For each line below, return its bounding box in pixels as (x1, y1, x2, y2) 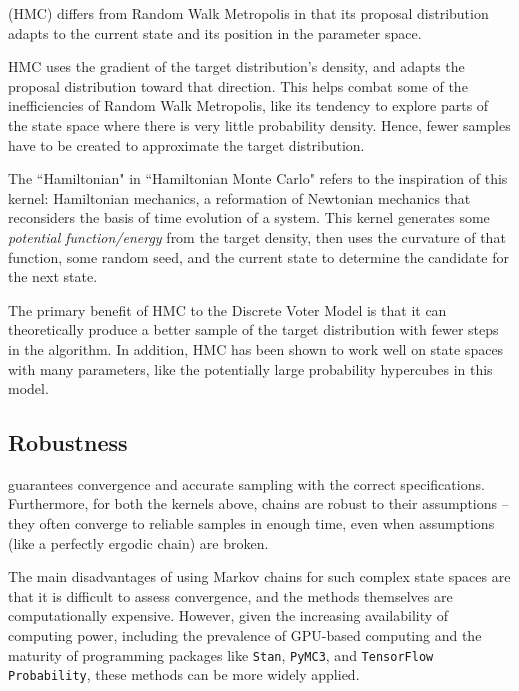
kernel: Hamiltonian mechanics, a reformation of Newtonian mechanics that (8, 187, 471, 208)
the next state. (8, 266, 98, 287)
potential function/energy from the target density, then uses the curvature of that (8, 226, 506, 247)
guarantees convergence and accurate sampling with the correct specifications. (8, 473, 485, 494)
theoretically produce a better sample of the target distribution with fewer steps (8, 319, 499, 340)
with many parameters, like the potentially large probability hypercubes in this (8, 358, 493, 379)
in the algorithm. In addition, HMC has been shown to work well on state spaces (8, 338, 504, 359)
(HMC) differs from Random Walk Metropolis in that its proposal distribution (8, 3, 489, 23)
